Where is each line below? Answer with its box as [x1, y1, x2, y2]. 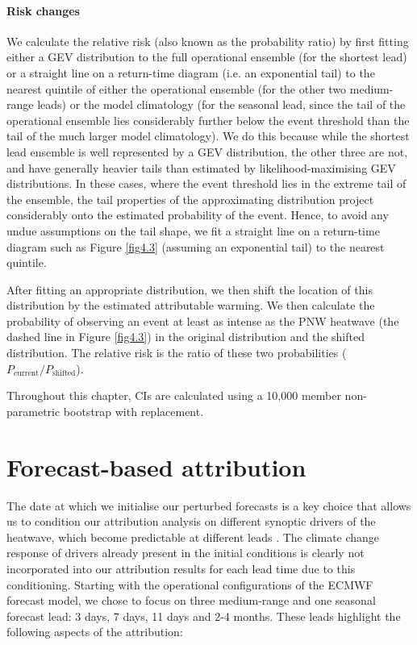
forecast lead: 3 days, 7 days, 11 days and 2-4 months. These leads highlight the [6, 607, 401, 624]
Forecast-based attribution [6, 450, 306, 483]
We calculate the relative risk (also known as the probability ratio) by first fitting [6, 32, 409, 49]
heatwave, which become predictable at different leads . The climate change [6, 528, 380, 545]
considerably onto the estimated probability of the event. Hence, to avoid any [6, 206, 389, 223]
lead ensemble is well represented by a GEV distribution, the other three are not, [6, 143, 408, 160]
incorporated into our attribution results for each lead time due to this [6, 560, 356, 576]
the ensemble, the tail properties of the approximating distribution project [6, 190, 374, 207]
